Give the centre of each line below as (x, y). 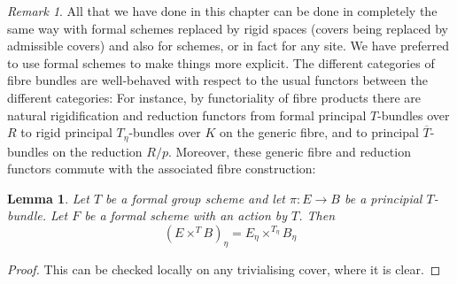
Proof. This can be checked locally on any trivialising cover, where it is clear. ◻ (224, 269)
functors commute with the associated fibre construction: (162, 169)
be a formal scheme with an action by (186, 215)
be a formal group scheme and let (195, 198)
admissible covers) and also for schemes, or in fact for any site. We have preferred (228, 46)
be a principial (383, 198)
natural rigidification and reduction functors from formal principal (187, 115)
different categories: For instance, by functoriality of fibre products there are (214, 97)
